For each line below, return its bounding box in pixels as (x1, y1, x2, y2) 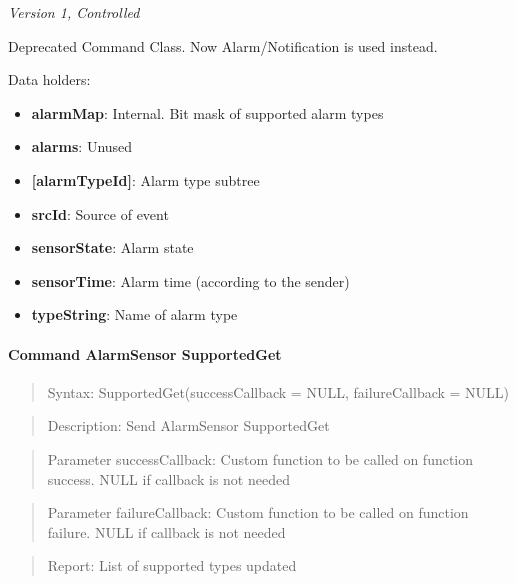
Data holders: (8, 69, 91, 90)
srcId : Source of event (31, 203, 169, 224)
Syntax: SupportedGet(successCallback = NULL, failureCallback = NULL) (47, 381, 510, 402)
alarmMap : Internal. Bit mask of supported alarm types (31, 102, 384, 123)
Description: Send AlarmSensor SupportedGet (47, 415, 330, 436)
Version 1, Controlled (8, 2, 140, 22)
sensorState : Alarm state (31, 237, 194, 258)
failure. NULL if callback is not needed (47, 521, 286, 542)
